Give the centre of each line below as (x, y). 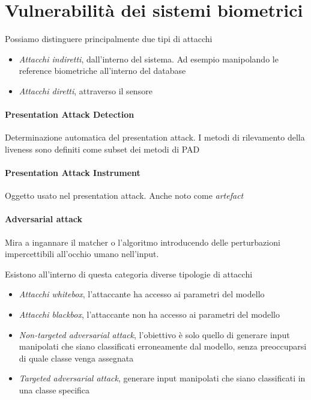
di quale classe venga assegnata (76, 358)
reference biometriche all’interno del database (102, 71)
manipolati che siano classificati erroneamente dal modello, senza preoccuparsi (163, 346)
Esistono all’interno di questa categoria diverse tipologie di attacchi (129, 274)
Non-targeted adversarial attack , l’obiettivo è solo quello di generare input (154, 334)
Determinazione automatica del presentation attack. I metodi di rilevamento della (155, 137)
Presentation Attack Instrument (73, 173)
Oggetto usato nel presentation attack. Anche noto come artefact (124, 195)
